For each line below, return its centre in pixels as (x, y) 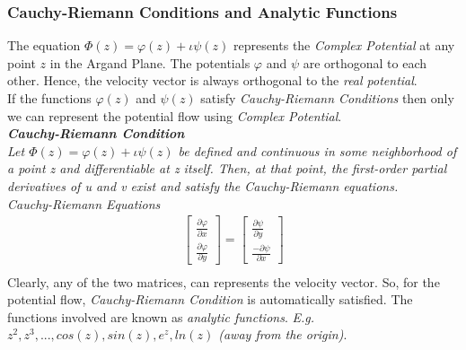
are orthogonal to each (365, 62)
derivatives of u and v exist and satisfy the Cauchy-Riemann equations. (203, 185)
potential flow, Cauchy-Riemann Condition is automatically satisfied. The (210, 299)
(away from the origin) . (283, 334)
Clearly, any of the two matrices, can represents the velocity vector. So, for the (224, 281)
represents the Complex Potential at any (344, 45)
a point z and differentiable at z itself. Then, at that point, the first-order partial (227, 168)
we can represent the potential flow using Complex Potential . (175, 115)
